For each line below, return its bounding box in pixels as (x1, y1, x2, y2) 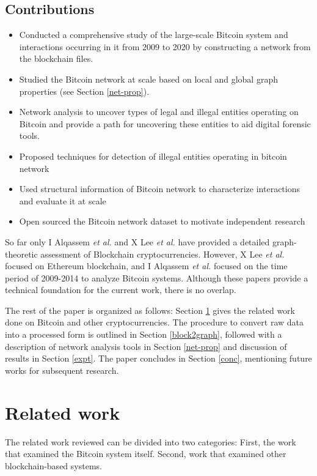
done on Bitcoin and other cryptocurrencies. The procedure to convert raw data (5, 316, 304, 329)
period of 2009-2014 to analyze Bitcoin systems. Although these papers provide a (5, 271, 308, 284)
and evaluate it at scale (19, 194, 106, 207)
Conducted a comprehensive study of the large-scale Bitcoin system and (19, 28, 288, 41)
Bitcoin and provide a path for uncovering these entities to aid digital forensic (19, 117, 311, 130)
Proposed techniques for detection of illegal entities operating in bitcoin (19, 149, 287, 162)
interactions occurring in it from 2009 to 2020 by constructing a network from (19, 40, 311, 53)
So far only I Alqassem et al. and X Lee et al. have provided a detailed (5, 235, 270, 248)
